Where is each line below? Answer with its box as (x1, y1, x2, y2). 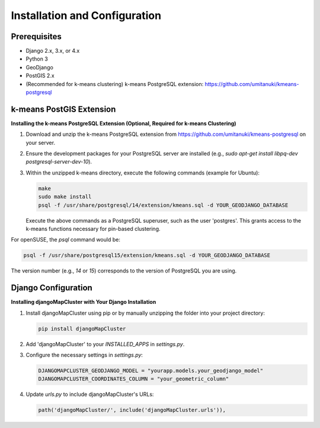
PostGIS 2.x (25, 72, 55, 80)
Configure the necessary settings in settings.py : (25, 351, 143, 359)
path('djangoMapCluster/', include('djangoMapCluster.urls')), (38, 407, 226, 414)
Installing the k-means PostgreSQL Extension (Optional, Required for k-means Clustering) (11, 119, 236, 127)
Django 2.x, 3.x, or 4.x (25, 47, 80, 55)
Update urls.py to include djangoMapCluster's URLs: (25, 391, 154, 398)
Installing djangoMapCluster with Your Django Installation (11, 299, 156, 306)
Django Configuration (11, 283, 93, 293)
